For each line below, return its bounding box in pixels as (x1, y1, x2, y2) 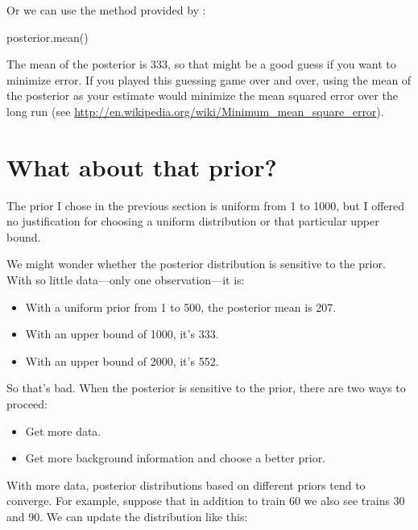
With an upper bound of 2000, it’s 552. (25, 352, 219, 369)
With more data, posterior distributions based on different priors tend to (6, 476, 366, 493)
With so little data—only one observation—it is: (6, 271, 245, 288)
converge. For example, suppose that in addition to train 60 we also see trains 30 (6, 492, 405, 509)
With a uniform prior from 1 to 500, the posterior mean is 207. (25, 298, 337, 315)
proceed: (6, 395, 48, 412)
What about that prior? (6, 150, 277, 183)
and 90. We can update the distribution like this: (6, 508, 248, 524)
